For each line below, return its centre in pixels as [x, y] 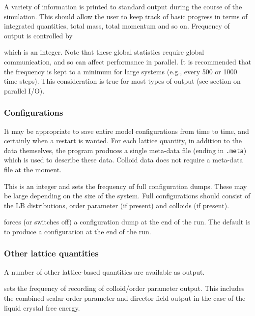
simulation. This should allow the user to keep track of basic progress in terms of [126, 16]
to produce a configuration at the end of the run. [78, 231]
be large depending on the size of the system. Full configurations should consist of [127, 196]
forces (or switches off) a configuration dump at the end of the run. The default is [127, 222]
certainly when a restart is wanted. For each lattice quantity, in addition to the [123, 141]
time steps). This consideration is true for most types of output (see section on [122, 81]
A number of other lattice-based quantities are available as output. [104, 271]
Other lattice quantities [51, 253]
